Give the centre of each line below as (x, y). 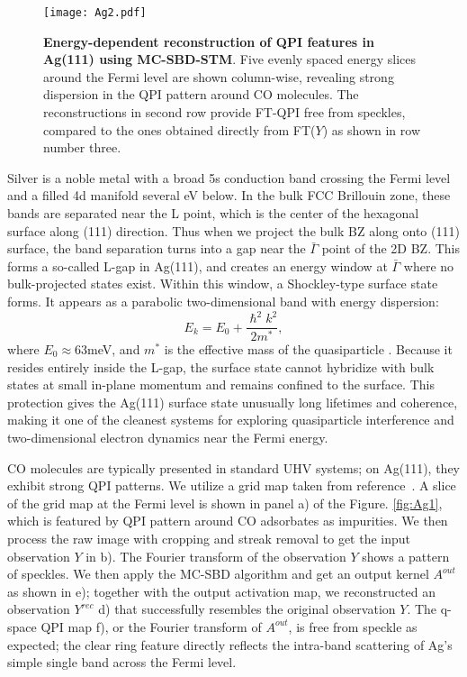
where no (429, 265)
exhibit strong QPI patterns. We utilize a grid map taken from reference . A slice (232, 485)
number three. (82, 147)
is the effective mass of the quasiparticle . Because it (308, 349)
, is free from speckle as (353, 626)
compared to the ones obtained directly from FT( (180, 129)
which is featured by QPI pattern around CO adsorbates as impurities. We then (228, 521)
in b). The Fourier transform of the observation (216, 556)
